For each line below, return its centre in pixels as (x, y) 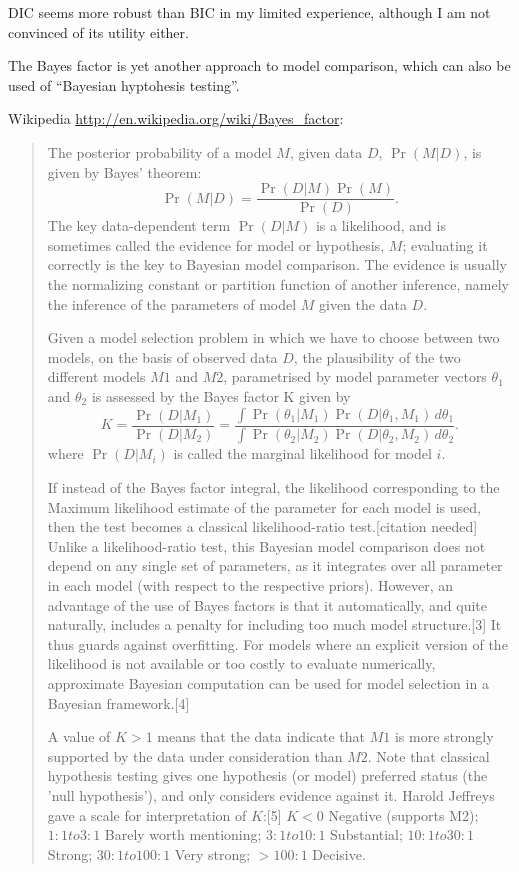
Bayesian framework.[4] (118, 702)
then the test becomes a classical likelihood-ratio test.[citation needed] (262, 526)
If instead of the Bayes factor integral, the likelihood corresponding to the (273, 487)
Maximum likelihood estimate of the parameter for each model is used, (264, 506)
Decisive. (339, 853)
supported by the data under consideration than (195, 755)
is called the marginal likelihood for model (302, 453)
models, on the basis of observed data (162, 356)
